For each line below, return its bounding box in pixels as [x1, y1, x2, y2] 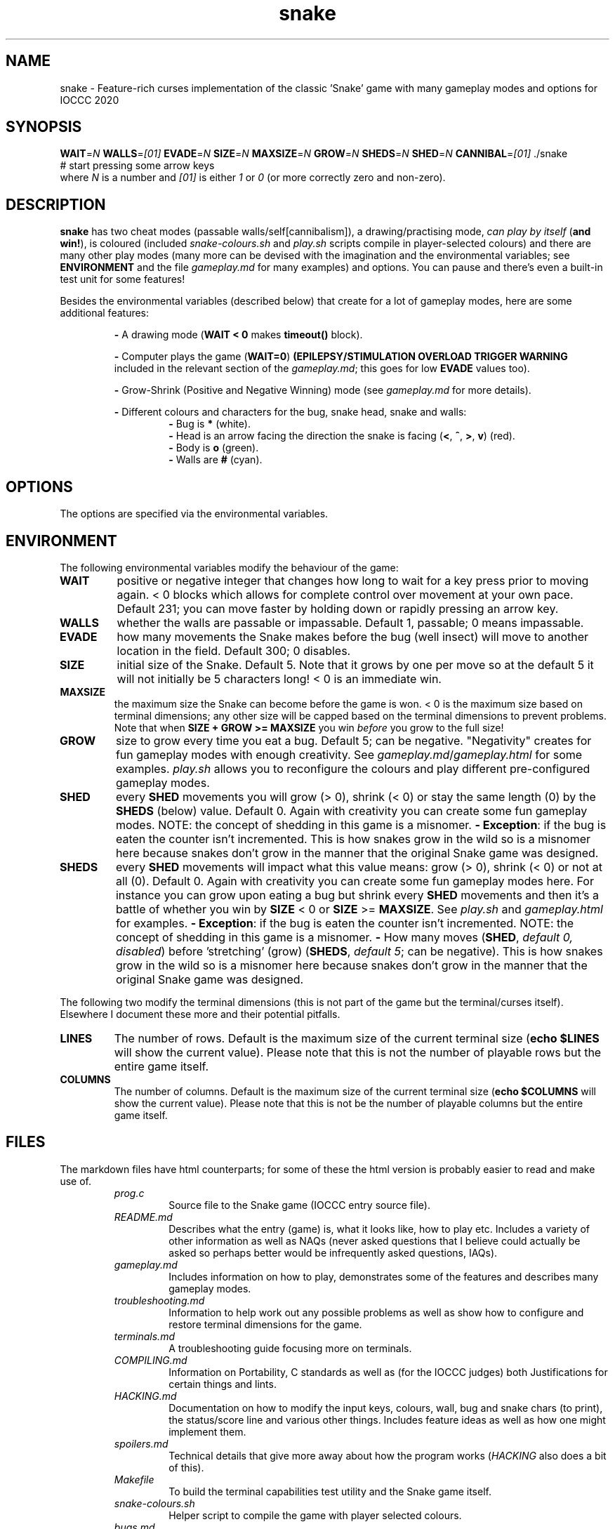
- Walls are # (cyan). [168, 454, 263, 466]
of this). [168, 1461, 204, 1474]
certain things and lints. [168, 1377, 277, 1390]
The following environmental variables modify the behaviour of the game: [60, 561, 399, 574]
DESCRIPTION [6, 195, 106, 213]
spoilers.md [114, 1437, 168, 1450]
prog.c [114, 1186, 145, 1199]
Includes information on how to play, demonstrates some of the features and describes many [168, 1270, 599, 1283]
